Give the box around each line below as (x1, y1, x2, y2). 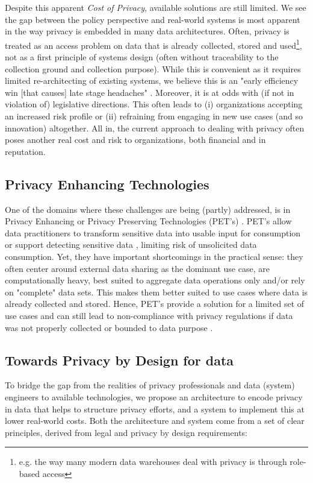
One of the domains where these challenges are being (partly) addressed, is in (5, 203, 291, 215)
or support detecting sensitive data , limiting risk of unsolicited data (5, 238, 257, 251)
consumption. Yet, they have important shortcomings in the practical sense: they (5, 250, 303, 262)
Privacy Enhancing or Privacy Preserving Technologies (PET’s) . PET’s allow (5, 215, 292, 227)
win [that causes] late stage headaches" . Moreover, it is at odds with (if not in (5, 86, 294, 98)
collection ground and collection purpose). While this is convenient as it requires (5, 62, 301, 75)
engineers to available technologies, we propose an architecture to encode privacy (5, 390, 303, 403)
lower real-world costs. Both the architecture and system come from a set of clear (5, 414, 305, 427)
